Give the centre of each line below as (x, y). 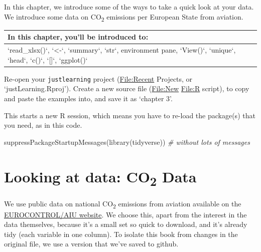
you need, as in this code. (43, 125)
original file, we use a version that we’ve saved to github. (91, 244)
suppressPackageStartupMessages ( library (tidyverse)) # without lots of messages (127, 142)
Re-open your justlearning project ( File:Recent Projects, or (98, 78)
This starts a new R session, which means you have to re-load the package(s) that (130, 115)
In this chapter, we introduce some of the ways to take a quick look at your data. (129, 7)
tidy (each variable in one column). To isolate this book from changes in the (121, 234)
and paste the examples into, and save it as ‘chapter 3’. (88, 98)
